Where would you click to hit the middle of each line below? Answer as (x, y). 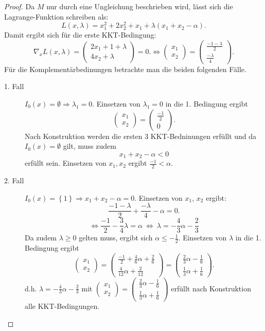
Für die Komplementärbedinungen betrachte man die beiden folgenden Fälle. (125, 69)
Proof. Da (20, 6)
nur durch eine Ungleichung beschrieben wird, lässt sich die (140, 6)
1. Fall (14, 86)
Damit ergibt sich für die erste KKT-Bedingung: (80, 35)
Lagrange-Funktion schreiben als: (56, 16)
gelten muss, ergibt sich (116, 238)
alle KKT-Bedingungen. (62, 306)
